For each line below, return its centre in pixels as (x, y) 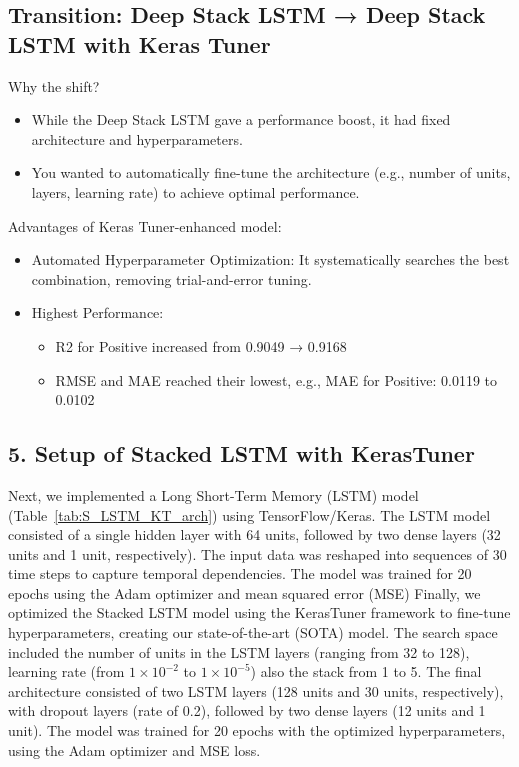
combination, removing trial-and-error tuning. (171, 278)
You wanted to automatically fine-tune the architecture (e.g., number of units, (271, 172)
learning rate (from (66, 671)
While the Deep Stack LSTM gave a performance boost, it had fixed (241, 119)
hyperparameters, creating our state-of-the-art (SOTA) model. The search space (253, 632)
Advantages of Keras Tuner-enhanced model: (145, 225)
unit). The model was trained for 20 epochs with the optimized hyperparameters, (257, 730)
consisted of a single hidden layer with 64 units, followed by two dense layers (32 (254, 534)
